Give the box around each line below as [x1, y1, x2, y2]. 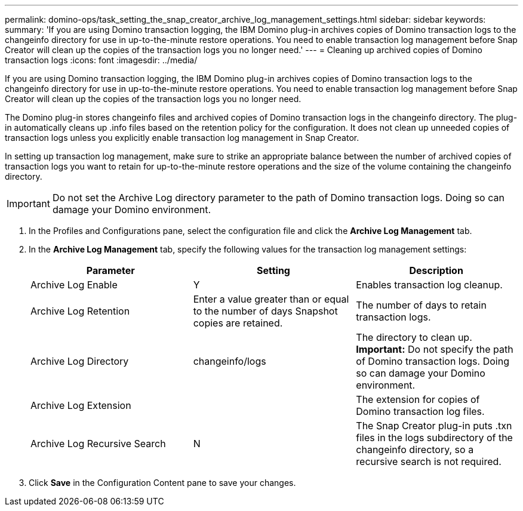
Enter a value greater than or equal [193, 293, 349, 305]
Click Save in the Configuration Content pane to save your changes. [29, 478, 296, 488]
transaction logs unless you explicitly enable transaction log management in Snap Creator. [5, 133, 359, 143]
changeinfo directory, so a [356, 444, 474, 455]
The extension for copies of [356, 393, 480, 405]
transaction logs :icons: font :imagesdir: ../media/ [5, 55, 198, 65]
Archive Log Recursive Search [30, 438, 166, 450]
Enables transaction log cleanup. [356, 279, 503, 291]
